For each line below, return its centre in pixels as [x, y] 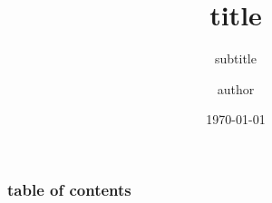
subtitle [236, 58]
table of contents [69, 189]
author [236, 88]
